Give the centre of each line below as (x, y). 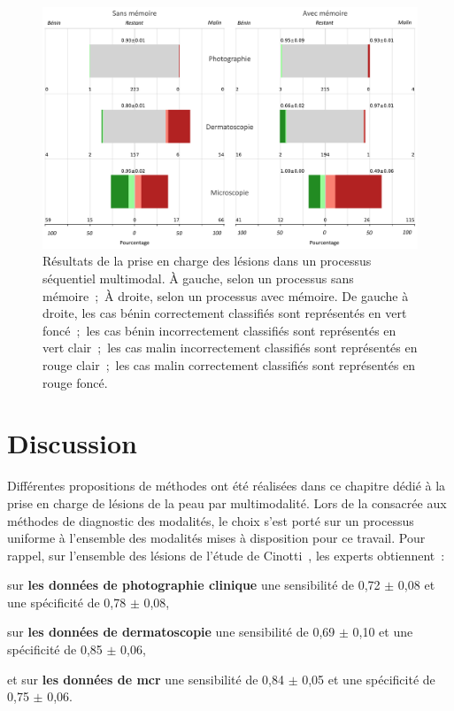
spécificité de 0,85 (55, 649)
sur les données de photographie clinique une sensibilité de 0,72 (194, 585)
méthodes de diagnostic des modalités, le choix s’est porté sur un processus (211, 520)
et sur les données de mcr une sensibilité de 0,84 (146, 679)
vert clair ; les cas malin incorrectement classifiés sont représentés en (230, 348)
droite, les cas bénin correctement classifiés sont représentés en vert (225, 313)
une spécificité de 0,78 (67, 602)
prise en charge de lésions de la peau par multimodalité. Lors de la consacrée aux (227, 502)
